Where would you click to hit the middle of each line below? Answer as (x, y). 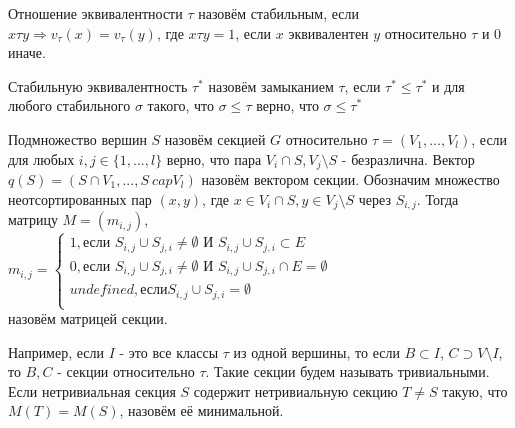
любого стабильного (69, 105)
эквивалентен (328, 32)
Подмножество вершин (77, 138)
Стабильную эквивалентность (98, 85)
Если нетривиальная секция (92, 390)
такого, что (181, 105)
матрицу (33, 219)
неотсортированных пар (80, 198)
